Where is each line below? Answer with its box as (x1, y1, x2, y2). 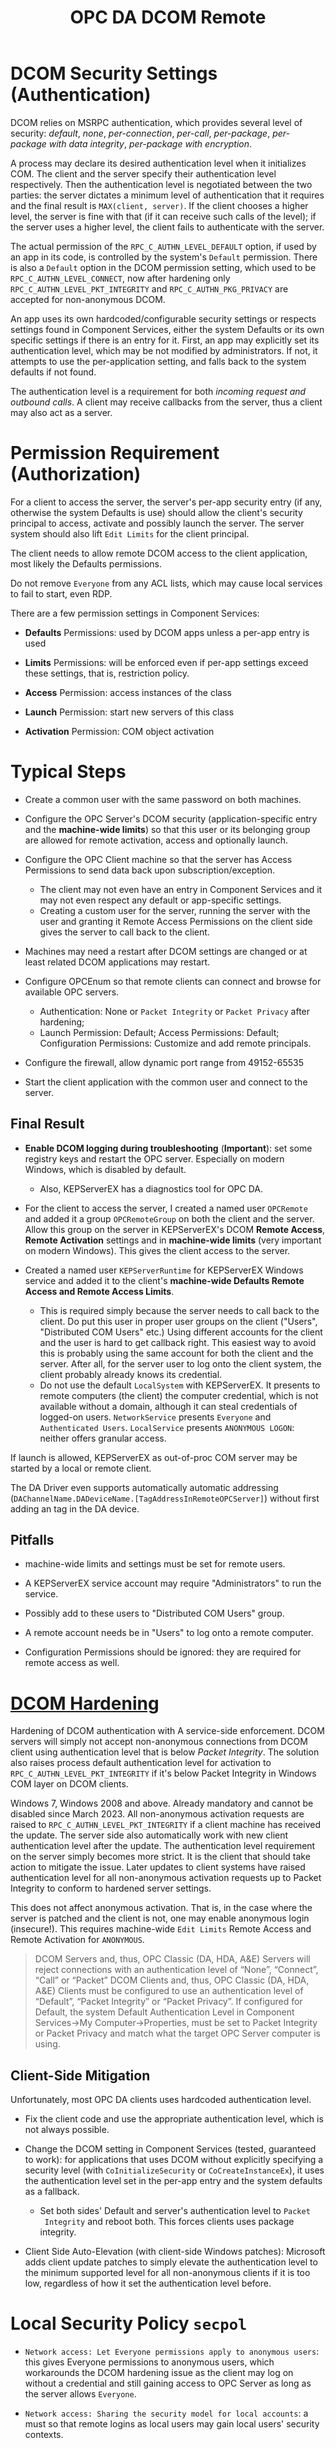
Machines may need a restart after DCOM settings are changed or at (24, 945, 308, 957)
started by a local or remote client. (10, 1462, 152, 1474)
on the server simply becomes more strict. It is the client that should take (10, 1851, 311, 1863)
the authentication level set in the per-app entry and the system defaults (24, 2175, 323, 2187)
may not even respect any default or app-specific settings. (39, 894, 282, 906)
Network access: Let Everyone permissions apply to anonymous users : (24, 2346, 320, 2358)
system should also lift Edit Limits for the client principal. (10, 527, 250, 540)
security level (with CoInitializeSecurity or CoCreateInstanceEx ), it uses (24, 2164, 325, 2176)
